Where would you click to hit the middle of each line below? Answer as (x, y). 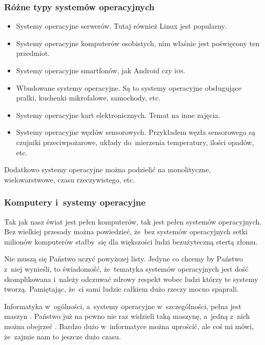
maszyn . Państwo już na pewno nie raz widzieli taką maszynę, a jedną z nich (127, 316)
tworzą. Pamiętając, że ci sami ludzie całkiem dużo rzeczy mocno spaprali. (121, 289)
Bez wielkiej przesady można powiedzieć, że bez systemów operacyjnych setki (126, 231)
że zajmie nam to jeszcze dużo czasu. (63, 336)
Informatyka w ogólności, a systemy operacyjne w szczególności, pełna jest (123, 306)
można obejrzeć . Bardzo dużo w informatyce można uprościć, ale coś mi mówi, (129, 326)
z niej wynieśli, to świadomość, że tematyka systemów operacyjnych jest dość (126, 268)
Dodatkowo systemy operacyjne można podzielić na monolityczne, (108, 169)
